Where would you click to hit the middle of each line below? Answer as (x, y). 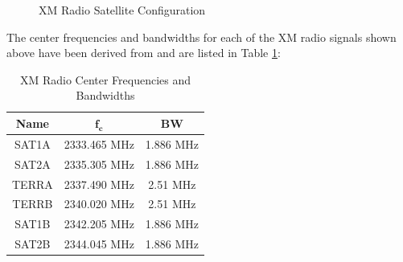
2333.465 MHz (99, 143)
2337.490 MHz (99, 184)
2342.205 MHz (99, 224)
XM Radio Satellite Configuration (122, 10)
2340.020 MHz (99, 204)
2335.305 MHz (99, 164)
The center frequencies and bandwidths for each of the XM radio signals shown (201, 37)
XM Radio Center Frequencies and (105, 79)
